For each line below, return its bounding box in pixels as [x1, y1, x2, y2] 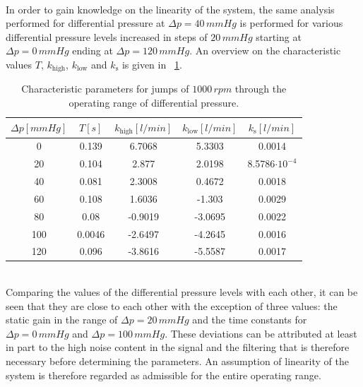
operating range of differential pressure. [69, 95, 239, 110]
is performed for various [239, 16, 343, 30]
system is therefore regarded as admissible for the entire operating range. [6, 367, 321, 382]
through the [234, 81, 287, 96]
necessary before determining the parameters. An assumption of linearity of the [6, 354, 349, 369]
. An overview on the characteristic [189, 43, 341, 58]
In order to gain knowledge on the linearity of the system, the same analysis [6, 1, 335, 16]
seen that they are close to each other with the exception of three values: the [6, 298, 338, 313]
